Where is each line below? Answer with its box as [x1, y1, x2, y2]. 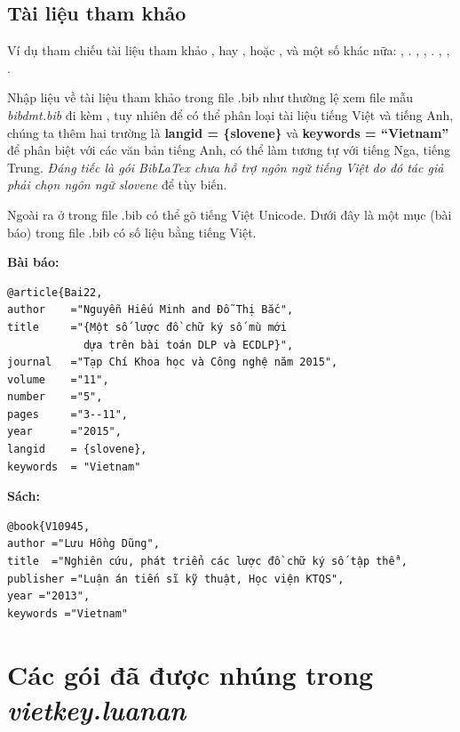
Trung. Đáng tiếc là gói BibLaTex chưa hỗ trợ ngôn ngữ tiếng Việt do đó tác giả [7, 157, 444, 176]
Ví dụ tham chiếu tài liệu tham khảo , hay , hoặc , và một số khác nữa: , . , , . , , [7, 41, 450, 60]
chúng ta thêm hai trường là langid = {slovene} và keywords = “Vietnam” [7, 123, 449, 141]
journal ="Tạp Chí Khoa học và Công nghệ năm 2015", [7, 356, 338, 369]
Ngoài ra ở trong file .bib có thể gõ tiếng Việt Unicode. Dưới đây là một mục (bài [7, 205, 452, 223]
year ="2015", [7, 425, 122, 438]
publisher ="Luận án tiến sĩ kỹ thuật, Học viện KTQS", [7, 572, 345, 585]
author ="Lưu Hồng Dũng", [7, 537, 160, 551]
